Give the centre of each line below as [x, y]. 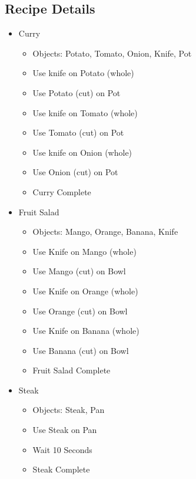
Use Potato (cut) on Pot [77, 92]
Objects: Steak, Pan [69, 410]
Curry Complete [62, 191]
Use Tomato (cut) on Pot [78, 132]
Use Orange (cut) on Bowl [80, 311]
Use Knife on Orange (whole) [85, 291]
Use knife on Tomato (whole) [85, 112]
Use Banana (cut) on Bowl [81, 350]
